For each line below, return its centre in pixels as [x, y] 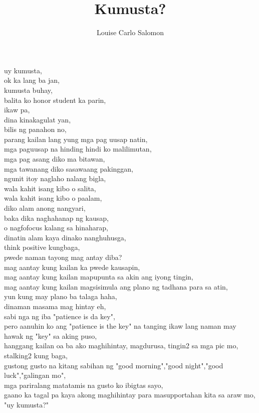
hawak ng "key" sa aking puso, [51, 335]
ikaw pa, [17, 110]
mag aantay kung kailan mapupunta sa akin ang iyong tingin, [99, 277]
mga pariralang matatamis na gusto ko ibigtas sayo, [84, 385]
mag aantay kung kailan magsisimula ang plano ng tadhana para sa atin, [116, 286]
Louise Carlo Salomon [130, 32]
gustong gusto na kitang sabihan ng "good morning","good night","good [114, 365]
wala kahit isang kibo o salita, [50, 188]
